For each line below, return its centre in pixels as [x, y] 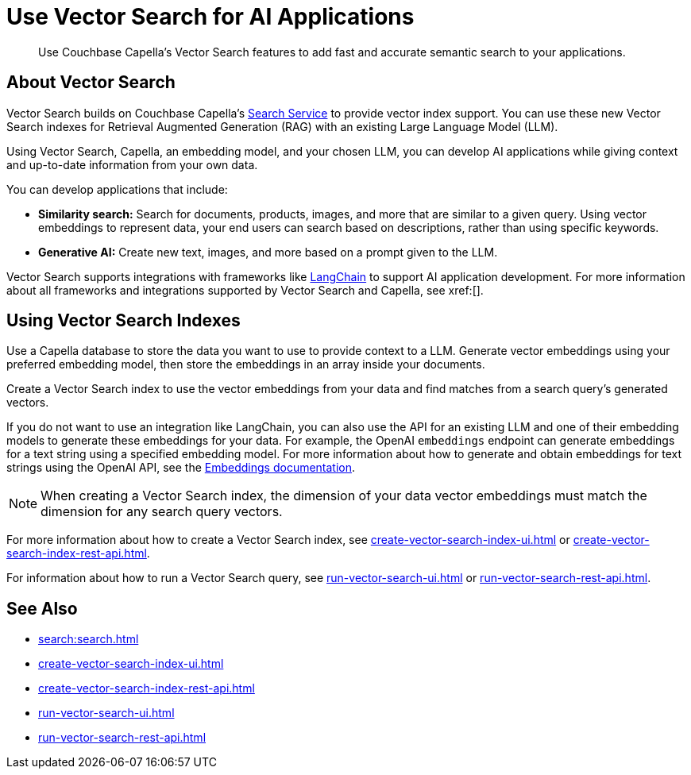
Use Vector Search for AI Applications [210, 17]
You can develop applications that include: [117, 189]
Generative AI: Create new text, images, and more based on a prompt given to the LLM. [268, 252]
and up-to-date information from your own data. [132, 164]
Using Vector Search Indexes [124, 321]
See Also [42, 608]
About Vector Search [91, 83]
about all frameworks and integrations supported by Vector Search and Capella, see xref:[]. [245, 290]
